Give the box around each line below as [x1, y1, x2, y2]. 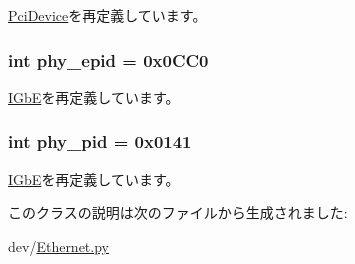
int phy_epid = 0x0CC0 [8, 47, 209, 72]
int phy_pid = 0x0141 [8, 129, 192, 154]
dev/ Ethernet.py [8, 235, 109, 256]
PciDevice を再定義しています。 [8, 5, 207, 25]
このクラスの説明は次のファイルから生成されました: [8, 202, 348, 223]
